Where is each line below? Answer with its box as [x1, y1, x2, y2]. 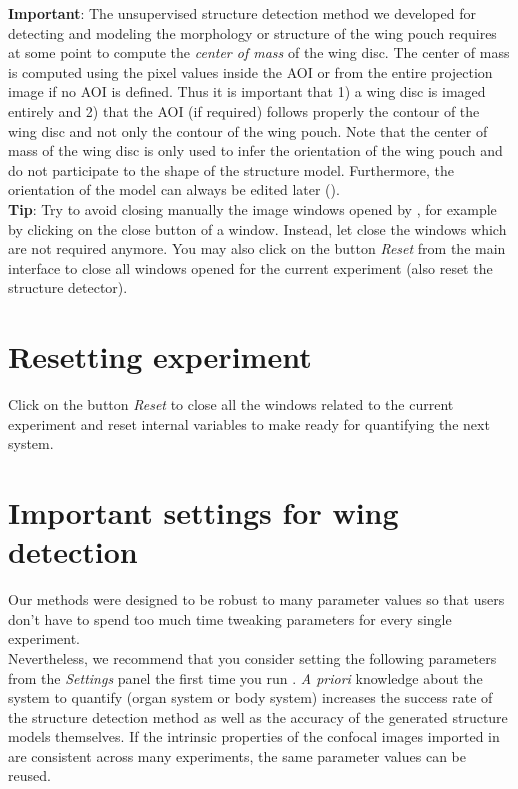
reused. [8, 765, 51, 786]
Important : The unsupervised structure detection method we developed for [8, 3, 476, 23]
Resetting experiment [8, 336, 312, 377]
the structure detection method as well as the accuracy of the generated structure [8, 706, 508, 727]
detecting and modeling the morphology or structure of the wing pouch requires [8, 22, 497, 43]
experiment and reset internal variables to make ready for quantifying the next [8, 413, 490, 434]
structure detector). [8, 277, 128, 298]
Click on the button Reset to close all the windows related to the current [8, 394, 454, 415]
